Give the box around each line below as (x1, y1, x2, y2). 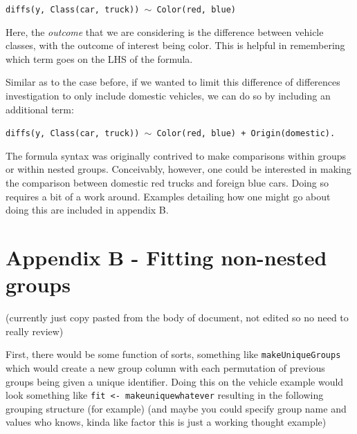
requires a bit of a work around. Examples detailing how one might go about (6, 189, 331, 203)
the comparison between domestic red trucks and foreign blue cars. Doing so (6, 176, 329, 190)
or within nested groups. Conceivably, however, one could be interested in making (6, 162, 351, 176)
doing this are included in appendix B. (6, 202, 169, 217)
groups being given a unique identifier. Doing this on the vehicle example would (6, 374, 344, 388)
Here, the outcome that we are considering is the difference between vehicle (6, 24, 324, 39)
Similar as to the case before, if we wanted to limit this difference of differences (6, 75, 340, 89)
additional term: (6, 102, 74, 116)
